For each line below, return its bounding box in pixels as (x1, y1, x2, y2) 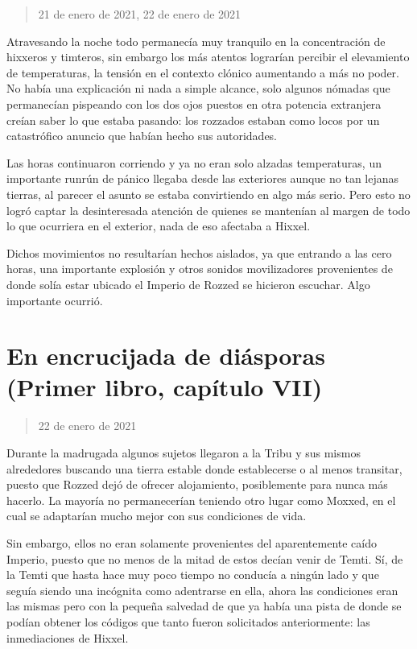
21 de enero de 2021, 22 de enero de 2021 (38, 6, 242, 22)
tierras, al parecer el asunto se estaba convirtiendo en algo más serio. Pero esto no (6, 185, 411, 202)
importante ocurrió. (6, 291, 103, 308)
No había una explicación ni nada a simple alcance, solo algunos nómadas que (6, 80, 390, 97)
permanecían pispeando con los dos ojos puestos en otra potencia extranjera (6, 95, 382, 112)
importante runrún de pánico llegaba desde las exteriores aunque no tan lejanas (6, 170, 399, 187)
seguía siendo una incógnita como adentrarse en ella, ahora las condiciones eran (6, 581, 398, 598)
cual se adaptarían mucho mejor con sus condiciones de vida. (6, 507, 307, 524)
